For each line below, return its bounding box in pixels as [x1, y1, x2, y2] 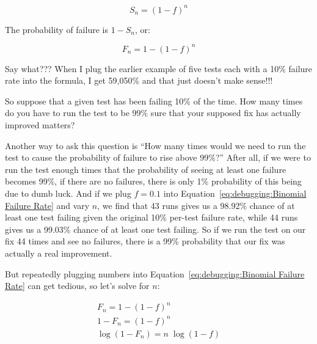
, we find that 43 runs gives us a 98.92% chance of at [97, 199, 295, 211]
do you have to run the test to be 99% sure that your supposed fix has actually [5, 106, 301, 119]
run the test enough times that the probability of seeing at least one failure [5, 163, 286, 175]
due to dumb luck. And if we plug [5, 186, 131, 199]
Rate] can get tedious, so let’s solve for [5, 279, 150, 292]
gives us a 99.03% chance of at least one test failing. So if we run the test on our [5, 222, 306, 235]
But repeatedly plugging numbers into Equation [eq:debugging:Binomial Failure [5, 267, 305, 280]
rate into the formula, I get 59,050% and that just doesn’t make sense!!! [5, 74, 273, 87]
